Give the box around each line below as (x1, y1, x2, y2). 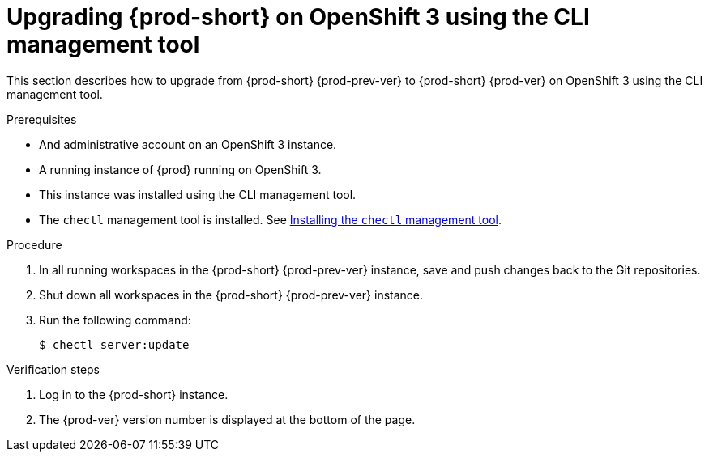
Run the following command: (39, 312, 191, 327)
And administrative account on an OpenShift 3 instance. (39, 137, 337, 151)
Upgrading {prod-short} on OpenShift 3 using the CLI (6, 3, 590, 31)
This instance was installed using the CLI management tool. (39, 187, 357, 201)
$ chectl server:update (39, 337, 190, 351)
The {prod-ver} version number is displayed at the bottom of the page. (39, 412, 416, 426)
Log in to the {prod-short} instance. (39, 387, 229, 401)
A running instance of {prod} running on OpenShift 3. (39, 162, 322, 176)
